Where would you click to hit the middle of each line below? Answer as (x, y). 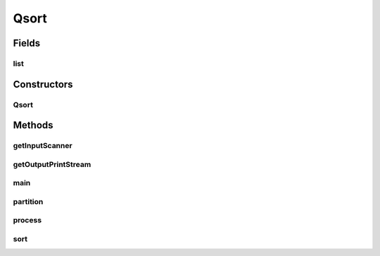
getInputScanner (43, 146)
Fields (27, 43)
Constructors (43, 84)
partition (28, 201)
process (27, 220)
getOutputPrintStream (52, 164)
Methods (33, 125)
